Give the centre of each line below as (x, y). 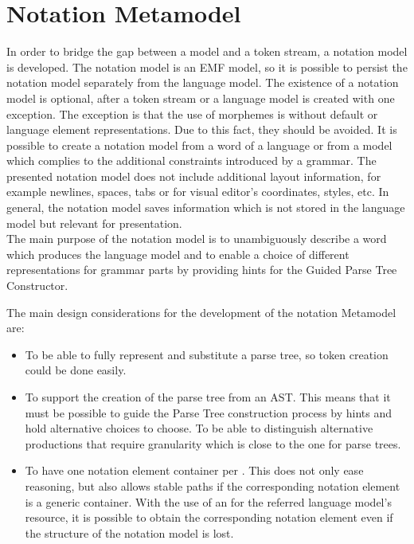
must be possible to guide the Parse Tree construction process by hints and (209, 412)
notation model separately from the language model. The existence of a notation (203, 82)
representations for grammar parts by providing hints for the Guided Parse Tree (202, 270)
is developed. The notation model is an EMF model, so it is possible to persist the (207, 67)
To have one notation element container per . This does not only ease (194, 470)
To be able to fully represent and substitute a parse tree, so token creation (207, 354)
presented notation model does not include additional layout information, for (194, 176)
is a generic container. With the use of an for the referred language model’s (208, 501)
